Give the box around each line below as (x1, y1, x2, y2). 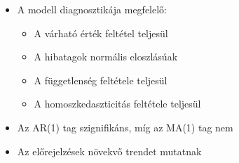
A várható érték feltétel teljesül (34, 25, 168, 40)
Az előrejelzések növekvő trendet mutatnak (17, 143, 202, 158)
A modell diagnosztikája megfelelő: (17, 2, 167, 16)
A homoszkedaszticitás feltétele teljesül (34, 96, 201, 111)
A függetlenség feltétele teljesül (34, 72, 168, 87)
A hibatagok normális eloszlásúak (34, 49, 178, 64)
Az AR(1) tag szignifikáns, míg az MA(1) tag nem (17, 119, 233, 134)
